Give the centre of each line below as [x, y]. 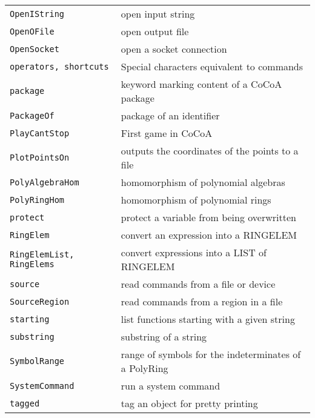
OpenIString [37, 14]
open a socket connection [174, 49]
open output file [155, 31]
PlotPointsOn [40, 158]
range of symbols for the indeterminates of [211, 354]
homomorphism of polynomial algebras [203, 182]
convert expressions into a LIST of [194, 252]
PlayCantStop [40, 133]
